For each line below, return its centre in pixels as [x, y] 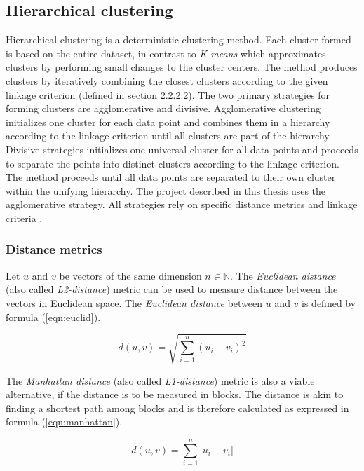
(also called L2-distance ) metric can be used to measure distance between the [172, 289]
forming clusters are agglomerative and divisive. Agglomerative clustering [163, 108]
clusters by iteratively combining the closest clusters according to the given [167, 80]
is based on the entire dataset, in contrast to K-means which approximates [166, 53]
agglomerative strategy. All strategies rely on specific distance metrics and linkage [182, 204]
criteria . [24, 218]
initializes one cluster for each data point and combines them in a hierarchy [168, 122]
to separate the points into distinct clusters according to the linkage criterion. [173, 163]
